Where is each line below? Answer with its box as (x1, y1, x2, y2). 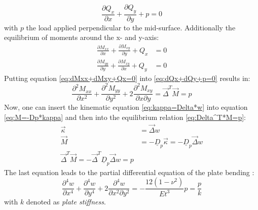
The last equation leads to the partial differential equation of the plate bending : (4, 166, 254, 177)
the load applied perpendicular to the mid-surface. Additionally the (26, 22, 236, 32)
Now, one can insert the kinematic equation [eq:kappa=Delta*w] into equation (4, 102, 248, 112)
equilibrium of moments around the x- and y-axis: (4, 32, 159, 43)
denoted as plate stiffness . (26, 196, 106, 207)
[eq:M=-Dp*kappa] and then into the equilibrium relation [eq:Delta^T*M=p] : (4, 111, 246, 122)
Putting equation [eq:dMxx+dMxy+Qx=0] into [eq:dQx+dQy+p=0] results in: (4, 72, 250, 83)
